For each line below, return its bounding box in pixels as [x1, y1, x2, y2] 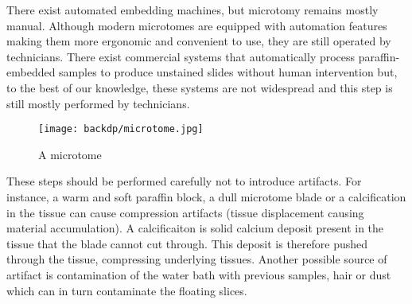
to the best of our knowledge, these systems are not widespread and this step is [6, 79, 393, 95]
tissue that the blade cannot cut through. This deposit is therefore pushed [6, 235, 368, 251]
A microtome [38, 146, 102, 162]
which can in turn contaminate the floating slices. [6, 282, 247, 298]
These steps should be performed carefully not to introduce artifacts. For [6, 173, 362, 189]
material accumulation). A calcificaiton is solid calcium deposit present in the [6, 220, 384, 236]
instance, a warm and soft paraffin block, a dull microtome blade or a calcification [6, 189, 406, 205]
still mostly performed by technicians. [6, 95, 190, 111]
